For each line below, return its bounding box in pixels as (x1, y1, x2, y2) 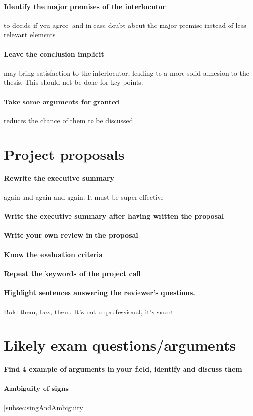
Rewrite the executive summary (4, 173, 115, 183)
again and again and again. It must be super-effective (4, 191, 164, 202)
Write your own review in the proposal (4, 230, 138, 240)
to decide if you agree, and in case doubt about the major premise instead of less (4, 20, 246, 30)
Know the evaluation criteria (4, 249, 103, 260)
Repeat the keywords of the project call (4, 268, 141, 279)
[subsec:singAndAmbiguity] (4, 402, 85, 412)
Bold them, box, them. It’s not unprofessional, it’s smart (4, 306, 174, 316)
